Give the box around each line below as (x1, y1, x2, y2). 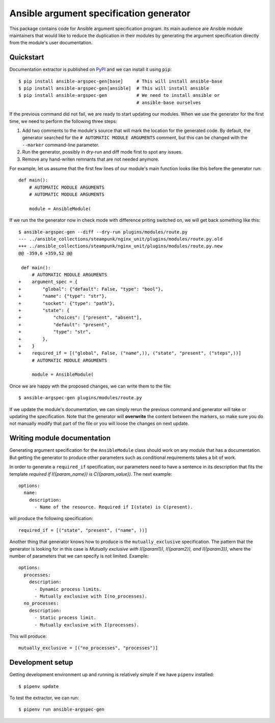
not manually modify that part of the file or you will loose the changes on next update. (9, 421, 189, 427)
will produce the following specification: (9, 515, 93, 522)
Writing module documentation (9, 434, 111, 443)
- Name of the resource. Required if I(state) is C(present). (34, 504, 193, 510)
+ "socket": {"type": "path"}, (18, 300, 116, 306)
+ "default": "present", (18, 322, 110, 327)
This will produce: (9, 633, 47, 639)
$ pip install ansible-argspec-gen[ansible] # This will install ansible (18, 86, 209, 91)
